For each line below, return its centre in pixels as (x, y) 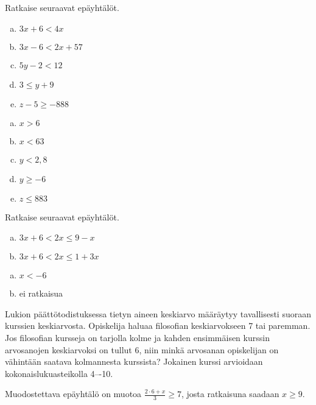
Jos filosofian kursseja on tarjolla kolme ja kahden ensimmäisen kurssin (137, 337)
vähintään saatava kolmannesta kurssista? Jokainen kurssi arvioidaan (134, 361)
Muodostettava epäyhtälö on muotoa (73, 394)
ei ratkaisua (41, 293)
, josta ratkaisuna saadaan (230, 394)
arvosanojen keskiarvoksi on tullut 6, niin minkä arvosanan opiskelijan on (142, 349)
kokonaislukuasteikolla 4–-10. (59, 373)
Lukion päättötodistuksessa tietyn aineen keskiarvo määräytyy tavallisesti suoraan (158, 313)
